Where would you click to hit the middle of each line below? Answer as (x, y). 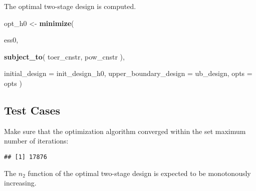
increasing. (20, 183)
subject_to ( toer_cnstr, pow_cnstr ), (64, 56)
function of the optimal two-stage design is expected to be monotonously (139, 173)
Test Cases (32, 110)
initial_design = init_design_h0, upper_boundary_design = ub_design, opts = (128, 73)
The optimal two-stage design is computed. (70, 6)
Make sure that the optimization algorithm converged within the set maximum (125, 131)
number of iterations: (36, 141)
